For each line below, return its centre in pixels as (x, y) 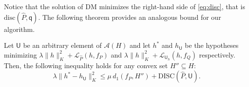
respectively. (217, 54)
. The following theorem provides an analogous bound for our (130, 17)
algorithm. (19, 29)
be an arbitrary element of (62, 45)
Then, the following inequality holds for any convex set (86, 65)
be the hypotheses (212, 45)
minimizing (20, 54)
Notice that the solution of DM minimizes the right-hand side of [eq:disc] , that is (124, 6)
